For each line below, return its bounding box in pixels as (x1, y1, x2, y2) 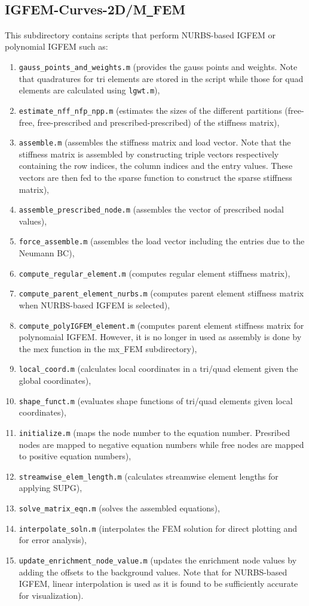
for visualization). (19, 589, 84, 601)
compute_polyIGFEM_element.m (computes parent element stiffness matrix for (19, 319, 304, 331)
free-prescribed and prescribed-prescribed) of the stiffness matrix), (37, 116, 280, 128)
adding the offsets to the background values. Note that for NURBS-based (19, 565, 287, 578)
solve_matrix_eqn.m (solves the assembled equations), (19, 502, 220, 514)
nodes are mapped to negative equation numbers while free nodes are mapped (19, 438, 304, 450)
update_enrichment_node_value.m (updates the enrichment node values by (19, 553, 297, 566)
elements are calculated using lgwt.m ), (19, 84, 160, 96)
